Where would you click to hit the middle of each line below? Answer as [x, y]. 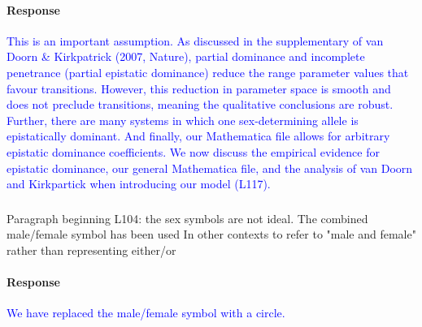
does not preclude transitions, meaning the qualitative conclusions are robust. [200, 104]
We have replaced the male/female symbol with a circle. [146, 313]
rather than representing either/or [91, 250]
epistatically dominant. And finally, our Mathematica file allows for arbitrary [198, 136]
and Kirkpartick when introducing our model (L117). [139, 184]
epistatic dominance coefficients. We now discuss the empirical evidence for [193, 151]
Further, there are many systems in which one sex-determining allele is [183, 120]
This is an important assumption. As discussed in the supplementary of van [195, 40]
